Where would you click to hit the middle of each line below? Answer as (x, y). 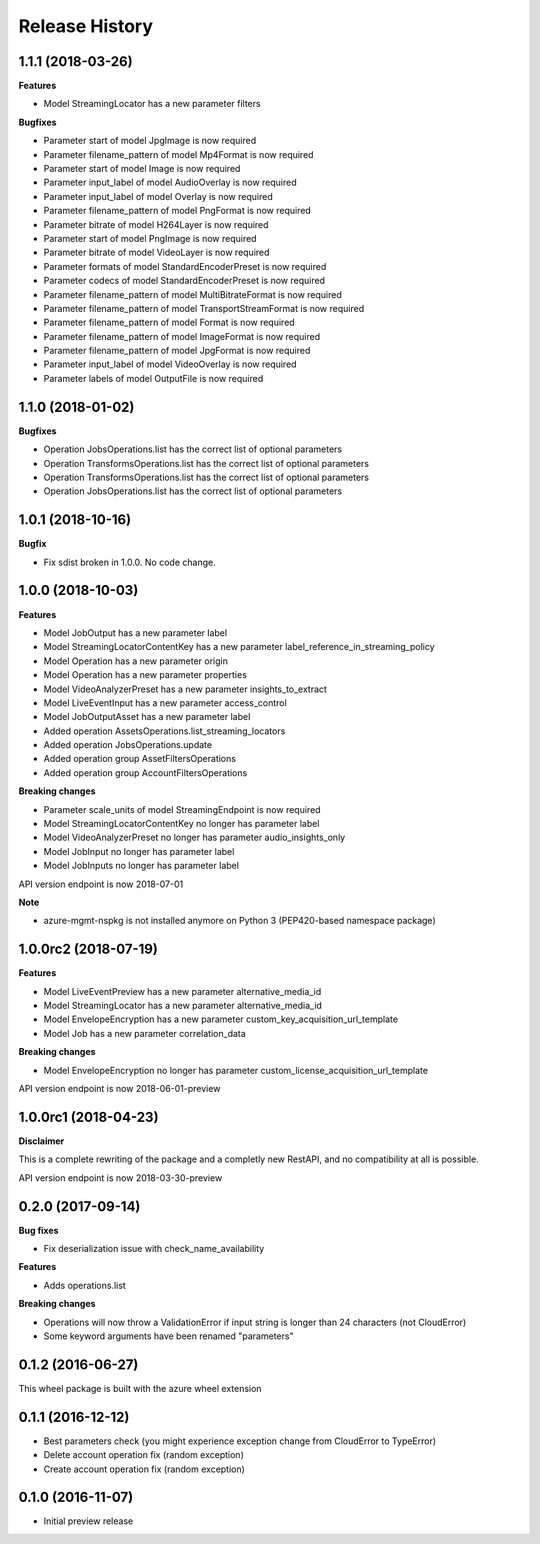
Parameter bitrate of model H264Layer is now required (156, 224)
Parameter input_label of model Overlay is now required (158, 196)
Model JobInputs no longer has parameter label (141, 866)
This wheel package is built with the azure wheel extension (140, 1388)
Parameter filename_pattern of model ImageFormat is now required (182, 336)
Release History (86, 26)
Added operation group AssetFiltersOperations (140, 759)
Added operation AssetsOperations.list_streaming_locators (164, 731)
